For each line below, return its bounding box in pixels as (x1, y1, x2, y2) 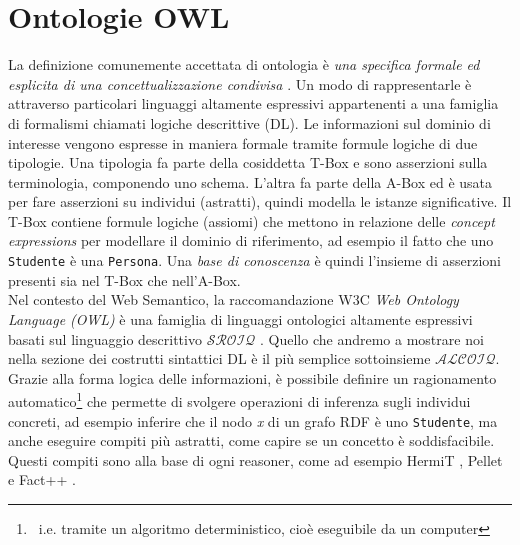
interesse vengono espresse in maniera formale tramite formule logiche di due (8, 132, 478, 153)
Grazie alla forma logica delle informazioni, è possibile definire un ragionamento (8, 367, 497, 388)
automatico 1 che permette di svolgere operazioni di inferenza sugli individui (8, 388, 471, 411)
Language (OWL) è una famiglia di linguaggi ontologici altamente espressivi (8, 308, 473, 329)
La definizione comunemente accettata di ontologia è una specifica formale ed (8, 54, 480, 75)
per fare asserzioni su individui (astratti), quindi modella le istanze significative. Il (8, 191, 512, 212)
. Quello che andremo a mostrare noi (260, 328, 484, 349)
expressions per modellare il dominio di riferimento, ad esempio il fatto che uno (8, 230, 494, 251)
